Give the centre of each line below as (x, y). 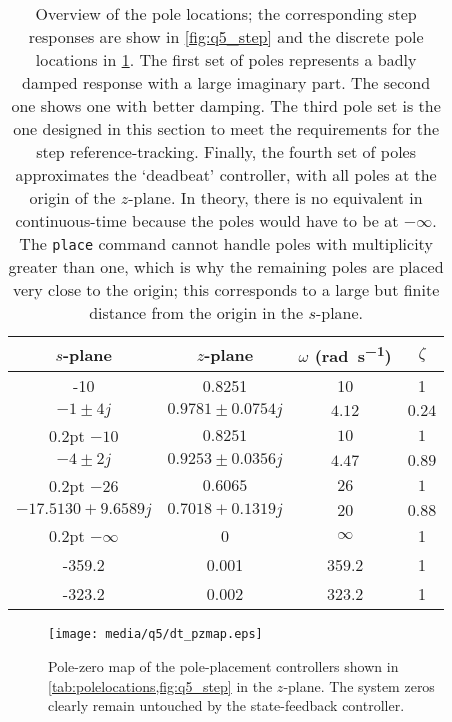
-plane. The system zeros (359, 685)
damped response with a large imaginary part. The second (226, 82)
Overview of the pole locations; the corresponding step (226, 13)
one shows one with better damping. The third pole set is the (226, 105)
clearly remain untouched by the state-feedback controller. (226, 705)
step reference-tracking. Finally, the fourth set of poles (226, 151)
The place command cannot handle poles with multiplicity (226, 243)
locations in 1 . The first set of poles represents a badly (226, 59)
